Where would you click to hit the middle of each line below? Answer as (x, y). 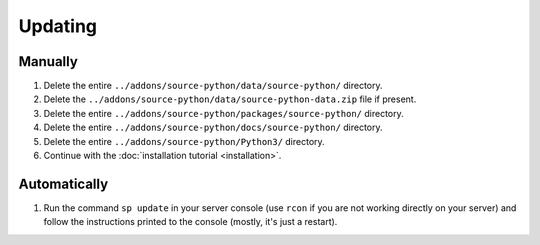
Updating (58, 26)
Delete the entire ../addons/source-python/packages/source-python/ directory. (223, 113)
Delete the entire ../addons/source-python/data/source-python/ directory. (213, 86)
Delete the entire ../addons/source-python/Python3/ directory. (184, 141)
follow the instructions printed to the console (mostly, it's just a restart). (190, 222)
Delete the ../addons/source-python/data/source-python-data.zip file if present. (230, 99)
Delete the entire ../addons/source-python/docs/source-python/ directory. (213, 127)
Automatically (63, 183)
